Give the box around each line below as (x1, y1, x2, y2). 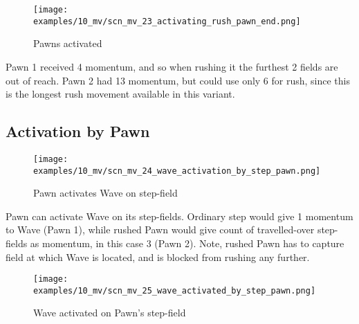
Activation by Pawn (6, 120, 150, 142)
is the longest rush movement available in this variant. (6, 87, 235, 101)
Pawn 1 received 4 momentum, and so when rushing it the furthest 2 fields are (6, 59, 338, 73)
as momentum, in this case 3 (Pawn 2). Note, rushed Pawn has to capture (30, 235, 344, 250)
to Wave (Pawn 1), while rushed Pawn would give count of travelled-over (6, 222, 315, 237)
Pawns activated (33, 36, 102, 51)
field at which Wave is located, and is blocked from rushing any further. (6, 249, 310, 264)
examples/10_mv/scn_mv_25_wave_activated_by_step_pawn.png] (33, 285, 316, 296)
